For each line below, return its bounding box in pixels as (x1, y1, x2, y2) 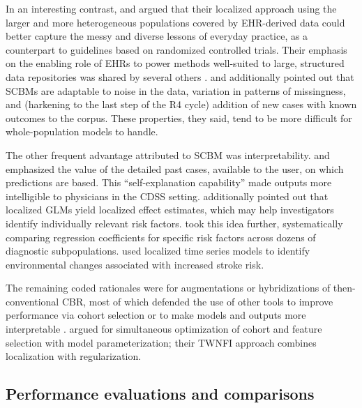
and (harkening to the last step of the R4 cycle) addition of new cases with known (6, 97, 357, 112)
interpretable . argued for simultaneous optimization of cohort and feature (6, 322, 322, 336)
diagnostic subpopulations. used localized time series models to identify (6, 243, 310, 258)
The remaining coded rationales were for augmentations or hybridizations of (6, 280, 331, 295)
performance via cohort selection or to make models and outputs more (6, 308, 306, 322)
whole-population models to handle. (6, 124, 158, 139)
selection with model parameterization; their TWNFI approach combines (6, 335, 317, 349)
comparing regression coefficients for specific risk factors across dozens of (6, 229, 316, 244)
